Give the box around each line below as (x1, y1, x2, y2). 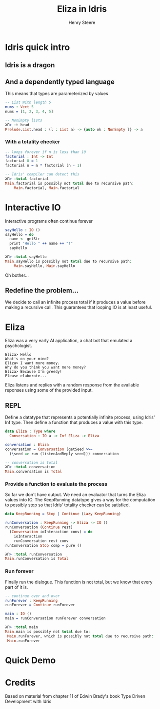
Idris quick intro (5, 41, 70, 53)
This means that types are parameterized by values (5, 91, 108, 96)
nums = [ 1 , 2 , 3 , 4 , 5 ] (5, 109, 54, 114)
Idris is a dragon (5, 61, 55, 69)
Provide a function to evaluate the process (5, 481, 108, 488)
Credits (5, 677, 36, 688)
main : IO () (5, 612, 32, 616)
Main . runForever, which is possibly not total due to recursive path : (7, 633, 154, 639)
